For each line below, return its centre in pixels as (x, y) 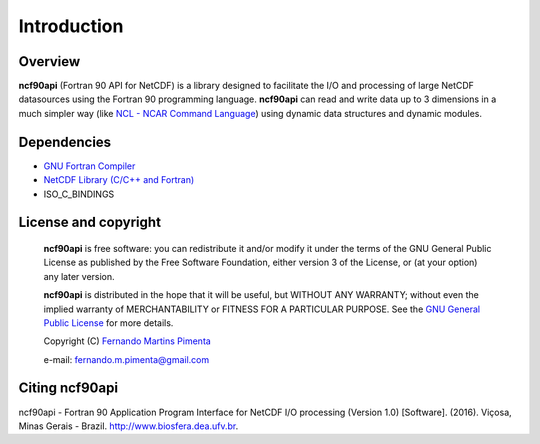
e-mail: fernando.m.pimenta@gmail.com (126, 359)
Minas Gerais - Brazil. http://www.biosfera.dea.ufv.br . (128, 426)
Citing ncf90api (68, 388)
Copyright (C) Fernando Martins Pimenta (127, 341)
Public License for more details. (108, 322)
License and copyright (90, 222)
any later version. (79, 276)
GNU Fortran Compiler (89, 166)
